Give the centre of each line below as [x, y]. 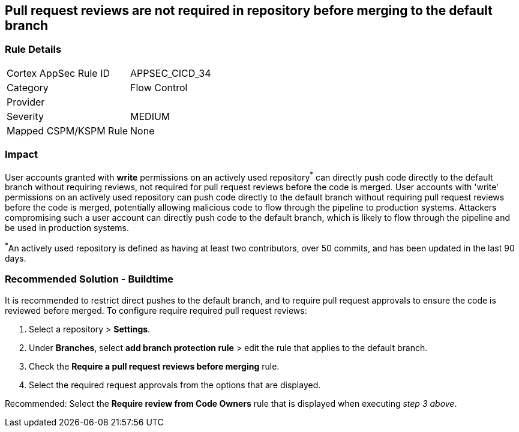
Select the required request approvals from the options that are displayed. [175, 385]
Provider [26, 102]
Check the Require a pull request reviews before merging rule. [154, 366]
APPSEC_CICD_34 [171, 73]
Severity [25, 116]
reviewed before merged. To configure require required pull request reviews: [156, 310]
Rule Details [33, 49]
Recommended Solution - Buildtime [89, 279]
